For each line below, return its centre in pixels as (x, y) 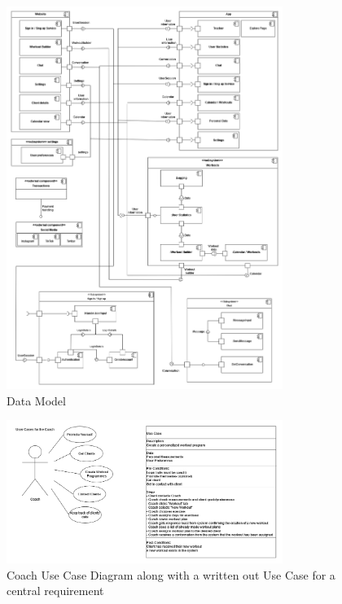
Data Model (36, 400)
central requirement (55, 591)
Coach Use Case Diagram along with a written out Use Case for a (171, 574)
